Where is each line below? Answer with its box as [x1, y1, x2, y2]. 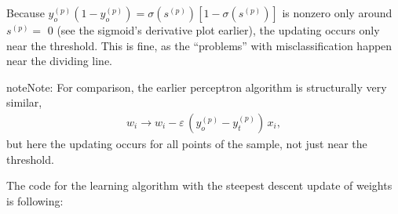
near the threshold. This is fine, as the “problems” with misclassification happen [6, 37, 393, 53]
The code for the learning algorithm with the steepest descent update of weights [6, 177, 393, 194]
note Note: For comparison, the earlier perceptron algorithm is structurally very [6, 78, 387, 95]
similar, [6, 94, 42, 111]
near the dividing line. [6, 53, 113, 69]
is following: [6, 192, 64, 209]
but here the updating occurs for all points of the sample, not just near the [6, 136, 367, 151]
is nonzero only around [282, 5, 393, 20]
